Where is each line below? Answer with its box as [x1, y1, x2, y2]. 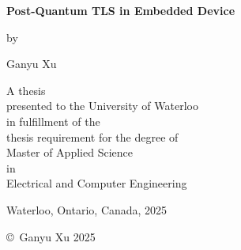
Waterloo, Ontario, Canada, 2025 [6, 201, 168, 218]
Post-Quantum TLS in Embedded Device [6, 2, 235, 18]
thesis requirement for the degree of [6, 128, 179, 145]
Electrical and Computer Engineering [6, 175, 187, 191]
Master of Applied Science [6, 144, 133, 161]
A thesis [6, 81, 46, 98]
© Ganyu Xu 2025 [6, 228, 96, 244]
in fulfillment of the [6, 112, 100, 129]
